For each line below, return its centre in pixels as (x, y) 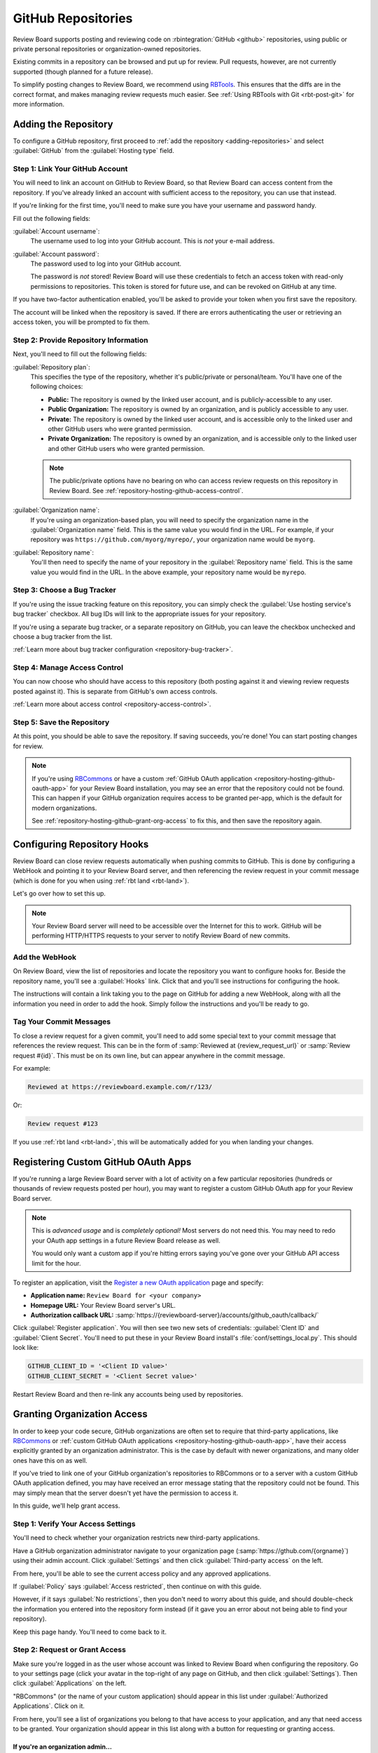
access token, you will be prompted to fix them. (81, 322)
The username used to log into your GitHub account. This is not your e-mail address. (153, 241)
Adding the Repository (63, 124)
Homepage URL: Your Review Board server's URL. (103, 1305)
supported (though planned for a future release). (83, 72)
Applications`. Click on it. (49, 1706)
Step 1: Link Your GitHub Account (70, 168)
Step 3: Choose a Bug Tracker (65, 590)
